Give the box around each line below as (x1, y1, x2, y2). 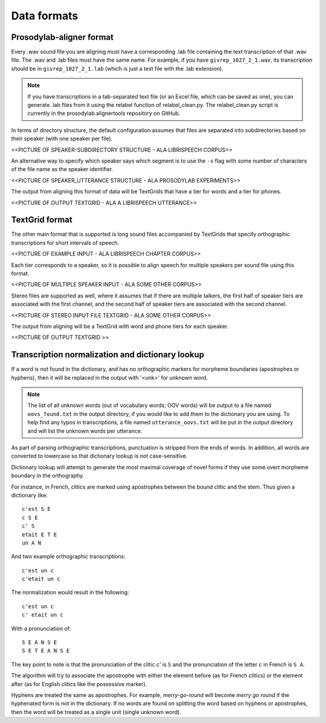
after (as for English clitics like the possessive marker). (11, 680, 147, 687)
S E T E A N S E (22, 647, 70, 654)
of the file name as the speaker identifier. (11, 166, 113, 173)
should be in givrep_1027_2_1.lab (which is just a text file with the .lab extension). (11, 65, 223, 72)
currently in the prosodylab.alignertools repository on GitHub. (27, 109, 181, 117)
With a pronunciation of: (11, 624, 72, 632)
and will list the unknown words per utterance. (27, 427, 142, 435)
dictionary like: (11, 491, 48, 499)
